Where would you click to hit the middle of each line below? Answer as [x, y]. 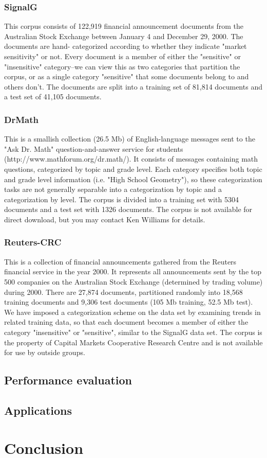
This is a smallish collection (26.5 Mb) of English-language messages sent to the [130, 139]
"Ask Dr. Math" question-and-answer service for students [94, 148]
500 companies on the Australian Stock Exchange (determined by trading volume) [133, 281]
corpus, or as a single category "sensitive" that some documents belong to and [127, 76]
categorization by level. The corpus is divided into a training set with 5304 [121, 199]
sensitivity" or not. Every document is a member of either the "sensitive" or [122, 56]
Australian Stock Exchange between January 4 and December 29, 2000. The [124, 36]
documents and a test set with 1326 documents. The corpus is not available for [128, 209]
